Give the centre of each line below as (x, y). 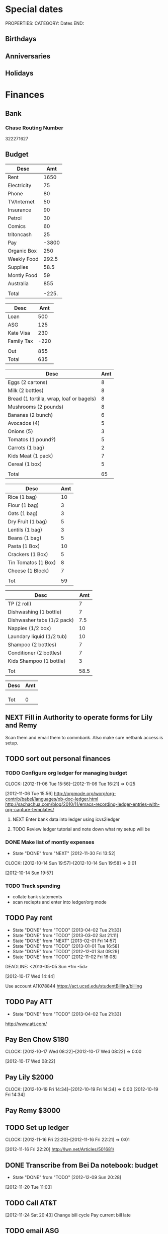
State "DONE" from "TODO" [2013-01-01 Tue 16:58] (66, 946)
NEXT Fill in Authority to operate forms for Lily (79, 717)
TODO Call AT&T (31, 1203)
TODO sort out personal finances (58, 759)
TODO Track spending (33, 886)
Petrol (15, 218)
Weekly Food (23, 259)
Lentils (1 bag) (25, 529)
